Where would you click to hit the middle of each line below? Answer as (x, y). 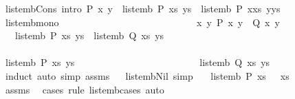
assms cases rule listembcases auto (85, 89)
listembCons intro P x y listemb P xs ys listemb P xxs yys (143, 8)
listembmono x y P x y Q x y (142, 22)
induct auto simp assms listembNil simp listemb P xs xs (147, 75)
